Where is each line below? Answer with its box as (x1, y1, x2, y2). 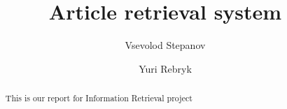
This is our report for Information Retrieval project (5, 92, 192, 104)
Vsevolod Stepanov (125, 38, 206, 52)
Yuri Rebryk (139, 61, 192, 75)
